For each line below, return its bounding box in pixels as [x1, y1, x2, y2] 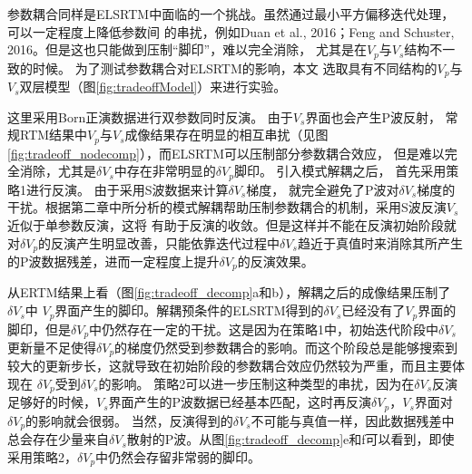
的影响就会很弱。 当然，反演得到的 [25, 411, 233, 430]
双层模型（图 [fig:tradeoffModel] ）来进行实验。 [19, 77, 287, 96]
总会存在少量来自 [7, 430, 109, 449]
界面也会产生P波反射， [305, 107, 441, 126]
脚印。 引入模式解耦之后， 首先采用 [233, 161, 447, 180]
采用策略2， [7, 447, 77, 466]
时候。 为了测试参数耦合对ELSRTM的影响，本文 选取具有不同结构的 [32, 58, 438, 77]
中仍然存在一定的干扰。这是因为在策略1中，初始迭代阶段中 [89, 319, 439, 338]
